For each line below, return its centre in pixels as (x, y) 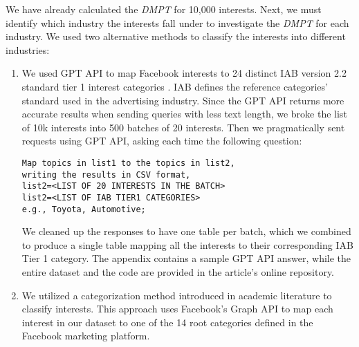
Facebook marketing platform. (86, 336)
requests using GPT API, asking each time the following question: (162, 141)
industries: (28, 49)
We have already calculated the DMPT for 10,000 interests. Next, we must (164, 9)
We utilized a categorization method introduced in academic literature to (177, 295)
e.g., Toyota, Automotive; (84, 209)
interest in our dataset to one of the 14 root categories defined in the (167, 322)
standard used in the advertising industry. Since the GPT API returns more (183, 100)
